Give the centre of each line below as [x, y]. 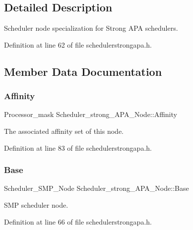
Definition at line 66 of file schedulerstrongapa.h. [78, 221]
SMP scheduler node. [36, 204]
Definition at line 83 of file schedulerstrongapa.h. [78, 147]
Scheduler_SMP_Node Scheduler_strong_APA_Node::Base [96, 188]
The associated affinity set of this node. [64, 131]
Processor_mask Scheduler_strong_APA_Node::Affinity [91, 114]
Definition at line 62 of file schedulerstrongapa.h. [78, 44]
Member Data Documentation [83, 71]
